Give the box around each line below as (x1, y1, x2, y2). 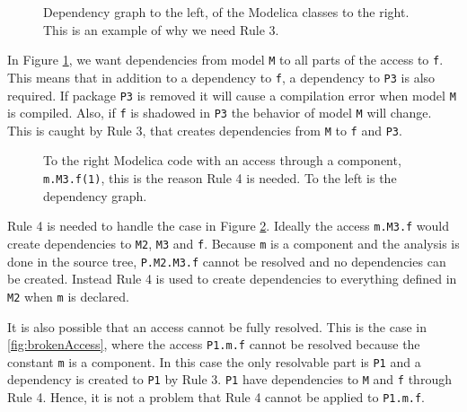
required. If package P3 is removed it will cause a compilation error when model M (7, 85, 456, 104)
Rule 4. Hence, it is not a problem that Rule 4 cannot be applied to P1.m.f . (7, 388, 426, 407)
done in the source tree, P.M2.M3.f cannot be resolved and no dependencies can (7, 251, 446, 270)
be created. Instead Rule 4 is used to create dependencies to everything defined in (7, 269, 457, 288)
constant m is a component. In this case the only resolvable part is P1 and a (7, 352, 421, 371)
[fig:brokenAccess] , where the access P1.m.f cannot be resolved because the (7, 335, 420, 354)
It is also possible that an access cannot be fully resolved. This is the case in (7, 317, 427, 336)
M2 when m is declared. (7, 286, 129, 305)
